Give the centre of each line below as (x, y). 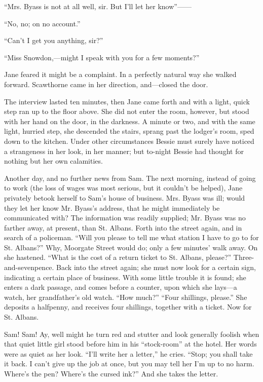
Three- (244, 257)
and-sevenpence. (29, 267)
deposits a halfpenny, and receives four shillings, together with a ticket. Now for (128, 307)
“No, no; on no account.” (42, 23)
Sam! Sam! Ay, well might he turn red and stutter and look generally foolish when (132, 334)
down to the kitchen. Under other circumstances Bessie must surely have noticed (129, 141)
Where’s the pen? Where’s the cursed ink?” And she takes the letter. (111, 373)
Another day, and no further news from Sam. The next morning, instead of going (130, 178)
